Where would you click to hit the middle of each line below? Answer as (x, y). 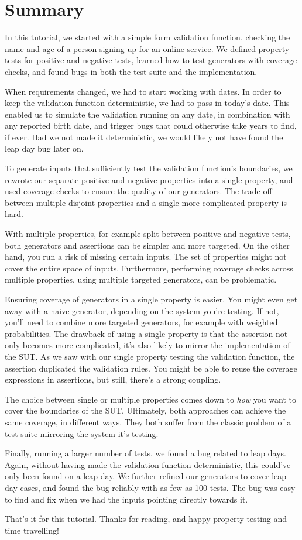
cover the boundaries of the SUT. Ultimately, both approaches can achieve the (145, 410)
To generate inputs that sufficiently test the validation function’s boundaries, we (149, 168)
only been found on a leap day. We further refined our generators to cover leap (146, 476)
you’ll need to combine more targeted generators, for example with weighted (141, 322)
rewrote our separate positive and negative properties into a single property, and (149, 179)
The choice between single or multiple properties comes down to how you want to (150, 399)
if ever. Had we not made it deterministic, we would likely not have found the (144, 137)
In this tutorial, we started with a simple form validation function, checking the (147, 37)
